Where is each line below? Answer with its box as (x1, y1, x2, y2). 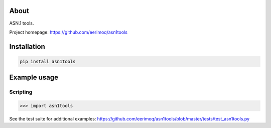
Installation (9, 42, 45, 51)
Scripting (9, 88, 33, 95)
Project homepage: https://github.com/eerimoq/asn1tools (9, 29, 128, 35)
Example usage (9, 73, 59, 82)
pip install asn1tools (20, 58, 76, 64)
